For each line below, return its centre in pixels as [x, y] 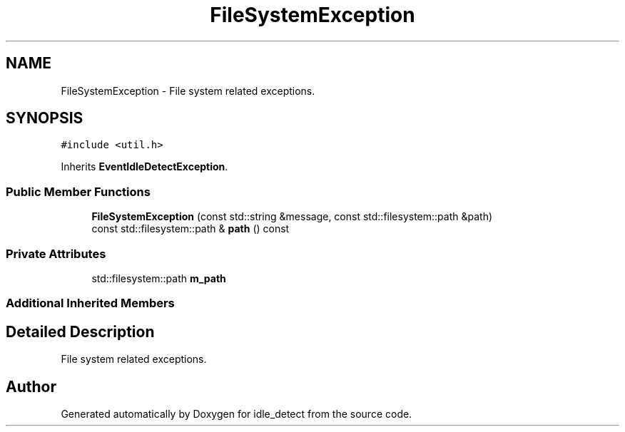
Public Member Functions [78, 191]
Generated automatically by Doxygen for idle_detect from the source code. [237, 414]
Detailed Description [80, 331]
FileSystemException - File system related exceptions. [188, 91]
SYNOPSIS [45, 118]
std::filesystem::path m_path [159, 278]
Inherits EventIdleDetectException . [144, 167]
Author [31, 386]
